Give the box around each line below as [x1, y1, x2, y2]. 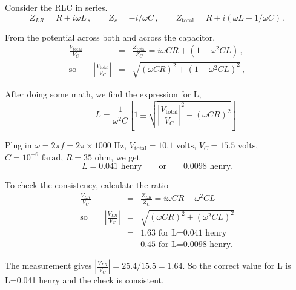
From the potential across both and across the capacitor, [5, 30, 215, 43]
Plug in [5, 138, 32, 151]
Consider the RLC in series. [5, 1, 108, 13]
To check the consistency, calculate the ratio [5, 179, 169, 191]
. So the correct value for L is [182, 259, 291, 272]
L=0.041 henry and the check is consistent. [5, 274, 164, 286]
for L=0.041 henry [158, 229, 227, 238]
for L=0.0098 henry [158, 240, 231, 249]
